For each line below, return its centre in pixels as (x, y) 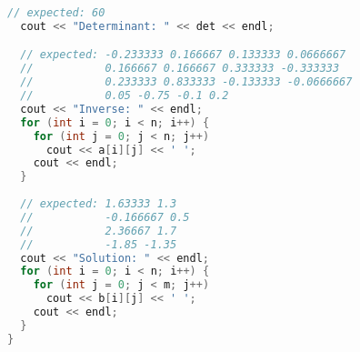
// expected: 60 (56, 13)
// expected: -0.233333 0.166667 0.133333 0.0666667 (183, 55)
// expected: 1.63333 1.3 (99, 204)
